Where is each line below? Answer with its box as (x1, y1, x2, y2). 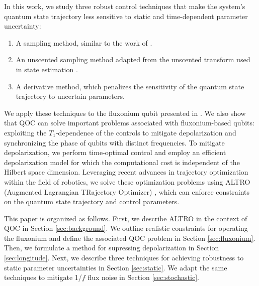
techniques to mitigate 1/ (4, 272, 82, 282)
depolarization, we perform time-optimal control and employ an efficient (4, 147, 226, 158)
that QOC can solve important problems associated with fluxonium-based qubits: (4, 117, 254, 128)
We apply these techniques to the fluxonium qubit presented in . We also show (4, 107, 246, 118)
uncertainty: (4, 21, 41, 31)
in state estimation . (16, 64, 78, 74)
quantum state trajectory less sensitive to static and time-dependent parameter (4, 11, 248, 21)
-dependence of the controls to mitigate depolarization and (55, 127, 236, 137)
